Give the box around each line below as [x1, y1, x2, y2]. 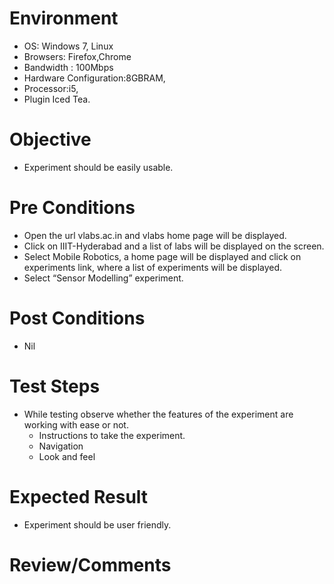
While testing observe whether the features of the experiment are [23, 408, 294, 420]
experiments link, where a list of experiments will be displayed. [23, 261, 283, 273]
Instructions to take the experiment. [38, 429, 186, 441]
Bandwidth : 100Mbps [23, 61, 114, 73]
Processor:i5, [23, 82, 79, 94]
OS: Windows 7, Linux [23, 40, 114, 52]
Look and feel [38, 450, 96, 462]
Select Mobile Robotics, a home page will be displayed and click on [23, 250, 302, 262]
